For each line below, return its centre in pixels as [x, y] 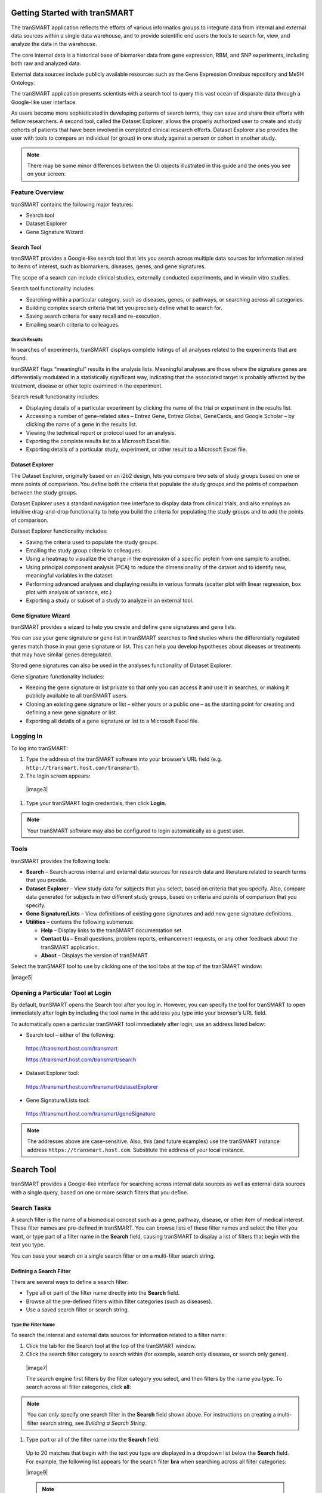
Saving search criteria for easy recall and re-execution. [93, 316]
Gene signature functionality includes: [58, 676]
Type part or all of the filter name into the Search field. [93, 1440]
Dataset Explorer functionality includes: [59, 531]
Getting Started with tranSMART [72, 13]
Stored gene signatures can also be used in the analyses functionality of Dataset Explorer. [122, 665]
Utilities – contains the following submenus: [80, 922]
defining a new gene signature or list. [72, 712]
